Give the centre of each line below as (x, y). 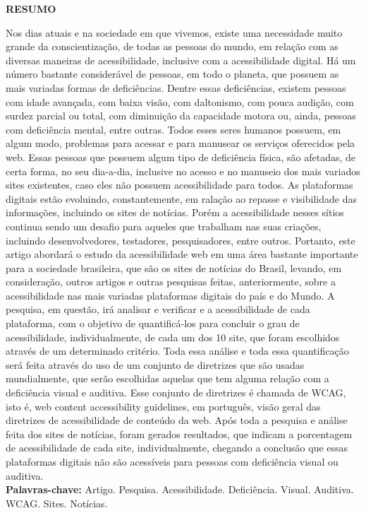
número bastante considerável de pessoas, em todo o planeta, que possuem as (172, 74)
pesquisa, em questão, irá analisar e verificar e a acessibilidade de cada (158, 309)
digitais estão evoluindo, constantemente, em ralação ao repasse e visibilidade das (181, 198)
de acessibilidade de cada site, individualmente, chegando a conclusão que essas (177, 448)
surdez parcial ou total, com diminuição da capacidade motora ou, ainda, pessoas (181, 116)
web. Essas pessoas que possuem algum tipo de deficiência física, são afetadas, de (181, 157)
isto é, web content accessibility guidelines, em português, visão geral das (163, 406)
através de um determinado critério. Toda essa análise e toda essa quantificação (177, 351)
